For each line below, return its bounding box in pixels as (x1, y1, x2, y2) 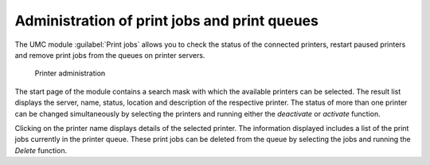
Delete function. (14, 145, 68, 155)
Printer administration (34, 68, 106, 79)
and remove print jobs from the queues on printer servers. (14, 50, 205, 59)
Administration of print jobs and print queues (14, 12, 319, 29)
